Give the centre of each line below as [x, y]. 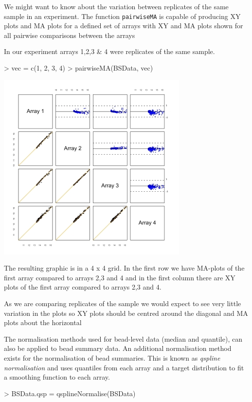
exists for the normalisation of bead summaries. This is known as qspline [112, 357]
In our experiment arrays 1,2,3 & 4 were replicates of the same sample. [109, 51]
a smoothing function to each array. [57, 377]
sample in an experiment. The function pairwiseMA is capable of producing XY [122, 16]
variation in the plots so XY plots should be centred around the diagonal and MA [126, 313]
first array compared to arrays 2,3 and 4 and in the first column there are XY [120, 277]
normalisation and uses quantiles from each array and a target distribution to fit [124, 367]
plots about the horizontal [43, 322]
